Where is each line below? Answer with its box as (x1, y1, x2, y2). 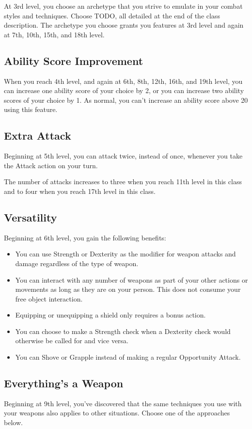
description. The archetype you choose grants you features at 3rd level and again (4, 20, 244, 30)
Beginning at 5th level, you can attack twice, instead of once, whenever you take (4, 151, 243, 161)
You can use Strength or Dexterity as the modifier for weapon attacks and (15, 249, 236, 259)
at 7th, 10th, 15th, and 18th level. (4, 29, 105, 39)
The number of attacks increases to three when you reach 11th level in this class (4, 176, 242, 187)
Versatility (4, 209, 57, 224)
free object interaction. (15, 293, 83, 303)
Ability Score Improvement (4, 53, 143, 68)
